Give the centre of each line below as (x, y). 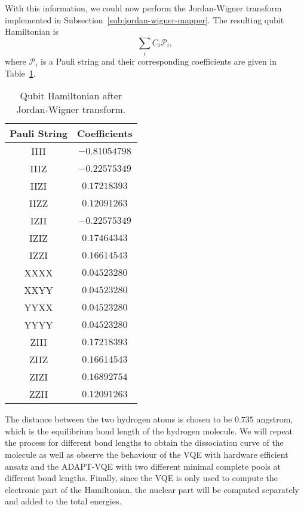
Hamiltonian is (32, 31)
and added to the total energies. (63, 501)
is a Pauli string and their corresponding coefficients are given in (159, 61)
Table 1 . (20, 73)
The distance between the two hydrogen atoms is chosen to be (119, 419)
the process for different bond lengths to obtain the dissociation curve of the (144, 442)
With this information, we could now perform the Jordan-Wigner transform (143, 8)
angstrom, (275, 419)
